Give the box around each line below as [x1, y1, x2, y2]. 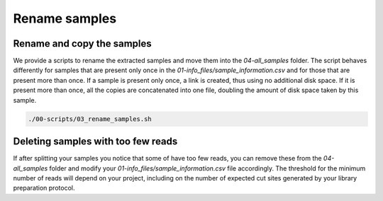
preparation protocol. [13, 184, 75, 193]
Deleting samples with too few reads [13, 135, 178, 148]
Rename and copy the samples [13, 38, 152, 50]
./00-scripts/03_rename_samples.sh [28, 115, 152, 123]
